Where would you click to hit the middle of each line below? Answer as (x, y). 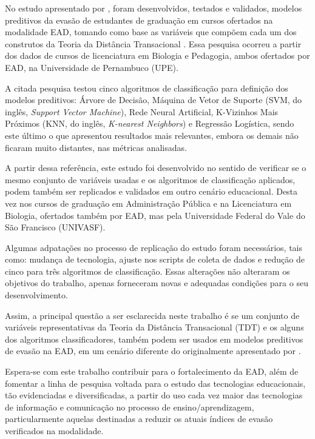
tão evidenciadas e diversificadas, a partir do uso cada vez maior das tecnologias (154, 395)
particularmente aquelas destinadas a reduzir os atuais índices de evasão (139, 419)
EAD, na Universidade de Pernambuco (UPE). (92, 67)
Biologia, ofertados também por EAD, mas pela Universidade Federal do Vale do (155, 215)
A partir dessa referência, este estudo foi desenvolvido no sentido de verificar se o (156, 168)
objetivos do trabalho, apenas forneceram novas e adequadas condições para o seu (157, 283)
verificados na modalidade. (54, 431)
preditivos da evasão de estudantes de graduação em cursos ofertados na (139, 20)
